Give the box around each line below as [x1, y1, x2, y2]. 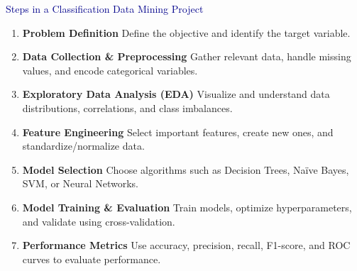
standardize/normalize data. [22, 138, 145, 153]
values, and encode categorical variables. [22, 62, 198, 77]
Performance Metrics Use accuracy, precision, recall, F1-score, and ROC [22, 238, 351, 253]
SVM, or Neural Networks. [22, 176, 138, 191]
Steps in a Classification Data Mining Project [6, 1, 204, 16]
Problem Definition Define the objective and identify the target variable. [22, 25, 351, 40]
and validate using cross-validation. [22, 214, 175, 228]
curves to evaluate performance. [22, 251, 161, 266]
